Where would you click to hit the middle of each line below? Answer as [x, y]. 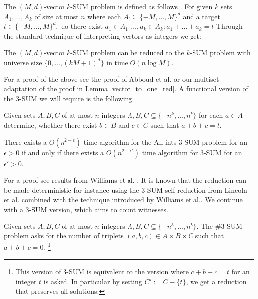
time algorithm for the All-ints [130, 141]
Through [229, 26]
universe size [23, 62]
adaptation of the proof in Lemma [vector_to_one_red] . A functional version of [126, 89]
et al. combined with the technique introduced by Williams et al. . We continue [123, 199]
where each [104, 16]
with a [14, 209]
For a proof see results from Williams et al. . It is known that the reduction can [125, 180]
